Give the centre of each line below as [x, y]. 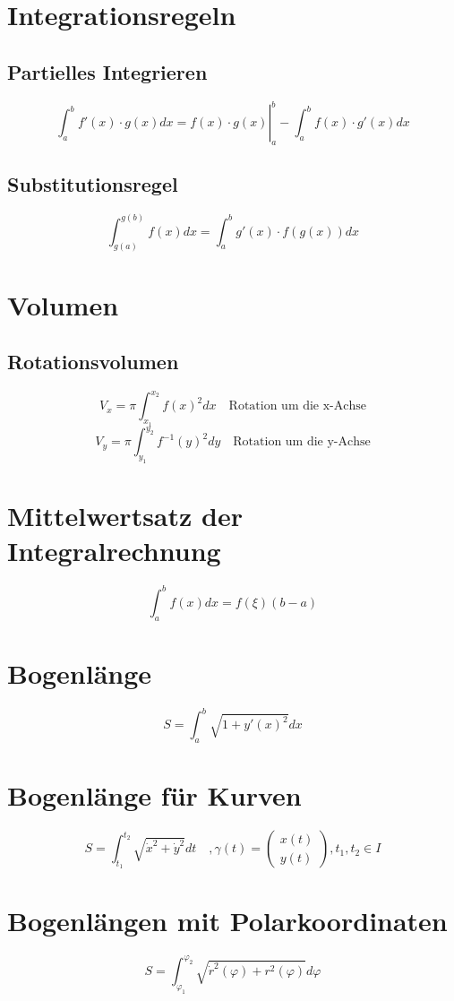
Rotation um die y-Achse [302, 442]
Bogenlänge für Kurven [154, 795]
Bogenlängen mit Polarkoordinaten [227, 921]
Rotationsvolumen [93, 362]
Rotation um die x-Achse [298, 406]
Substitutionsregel [93, 184]
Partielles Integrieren [107, 71]
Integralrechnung [114, 551]
